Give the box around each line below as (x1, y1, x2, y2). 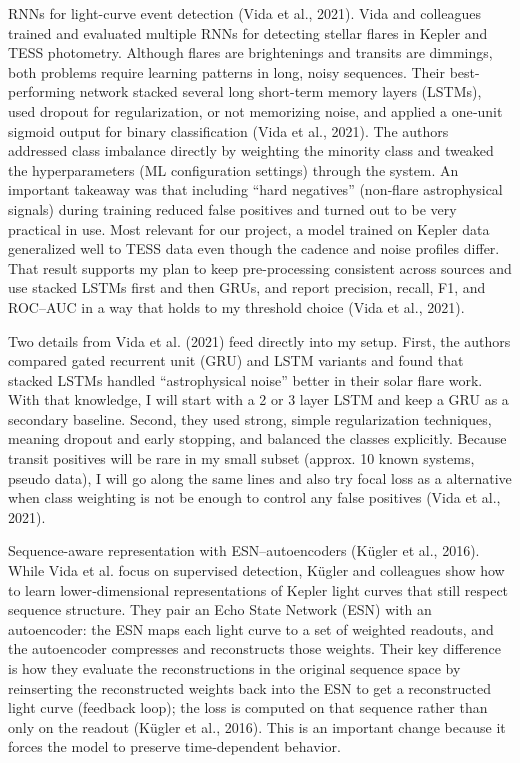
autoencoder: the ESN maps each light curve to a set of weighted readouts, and (8, 618, 494, 639)
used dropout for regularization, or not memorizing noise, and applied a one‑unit (8, 100, 503, 121)
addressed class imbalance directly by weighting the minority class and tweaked (8, 140, 494, 161)
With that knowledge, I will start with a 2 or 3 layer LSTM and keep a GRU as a (8, 389, 509, 410)
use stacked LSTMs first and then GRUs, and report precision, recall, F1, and (8, 277, 486, 298)
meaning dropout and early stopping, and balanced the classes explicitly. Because (8, 428, 507, 449)
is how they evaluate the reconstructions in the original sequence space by (8, 658, 461, 678)
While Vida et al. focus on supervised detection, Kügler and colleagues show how (8, 560, 505, 581)
